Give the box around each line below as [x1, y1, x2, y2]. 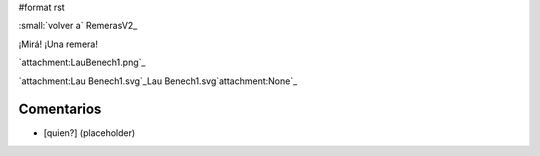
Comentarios [18, 101, 102, 118]
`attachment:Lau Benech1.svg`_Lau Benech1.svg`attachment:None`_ [18, 75, 298, 87]
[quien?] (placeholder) [43, 127, 136, 139]
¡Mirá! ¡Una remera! [18, 38, 99, 50]
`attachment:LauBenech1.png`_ [18, 56, 146, 69]
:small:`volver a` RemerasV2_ [18, 20, 138, 32]
